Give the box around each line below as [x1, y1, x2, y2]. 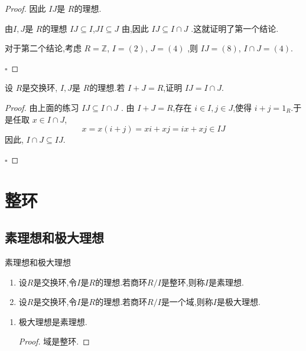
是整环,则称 [161, 275, 205, 288]
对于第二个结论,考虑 [5, 42, 82, 54]
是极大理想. [216, 296, 261, 308]
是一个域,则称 [161, 296, 213, 308]
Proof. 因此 [5, 2, 46, 14]
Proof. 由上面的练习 [5, 101, 79, 113]
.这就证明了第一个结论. [191, 22, 279, 34]
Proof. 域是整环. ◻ [18, 335, 90, 347]
